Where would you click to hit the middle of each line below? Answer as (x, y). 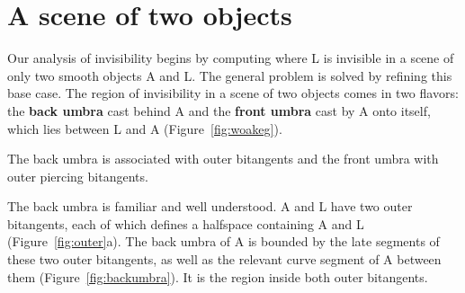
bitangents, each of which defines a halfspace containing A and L (186, 223)
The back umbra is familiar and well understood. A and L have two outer (210, 206)
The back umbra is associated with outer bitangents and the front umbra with (223, 159)
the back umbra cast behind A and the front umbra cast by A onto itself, (219, 110)
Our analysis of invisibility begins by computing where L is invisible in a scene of (231, 58)
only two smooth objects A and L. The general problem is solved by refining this (230, 75)
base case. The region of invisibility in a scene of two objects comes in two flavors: (233, 93)
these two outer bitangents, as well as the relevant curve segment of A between (224, 259)
